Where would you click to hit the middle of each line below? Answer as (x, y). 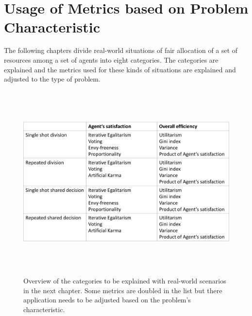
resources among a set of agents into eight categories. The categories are (111, 59)
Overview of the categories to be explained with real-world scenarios (125, 281)
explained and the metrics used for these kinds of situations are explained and (120, 69)
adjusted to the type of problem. (52, 79)
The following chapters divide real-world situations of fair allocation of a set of (121, 50)
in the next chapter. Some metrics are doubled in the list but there (123, 290)
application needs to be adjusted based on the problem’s (107, 300)
